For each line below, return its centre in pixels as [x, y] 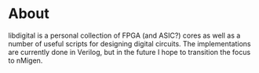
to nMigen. [26, 60]
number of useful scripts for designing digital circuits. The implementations [129, 43]
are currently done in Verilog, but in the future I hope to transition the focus [129, 52]
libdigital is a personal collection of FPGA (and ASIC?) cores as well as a [124, 35]
